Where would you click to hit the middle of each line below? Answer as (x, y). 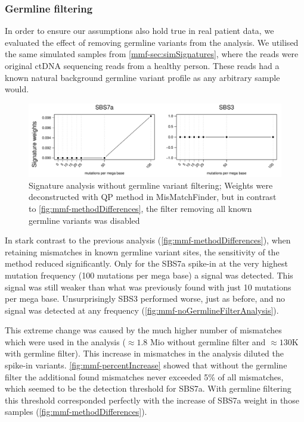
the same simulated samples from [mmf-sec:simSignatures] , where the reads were (152, 54)
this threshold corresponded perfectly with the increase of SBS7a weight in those (152, 400)
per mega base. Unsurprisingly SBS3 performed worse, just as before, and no (145, 298)
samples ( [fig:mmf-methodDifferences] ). (76, 412)
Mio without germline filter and (208, 341)
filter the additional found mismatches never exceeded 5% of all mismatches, (144, 376)
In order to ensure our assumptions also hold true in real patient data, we (139, 31)
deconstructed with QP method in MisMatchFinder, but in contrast (153, 197)
